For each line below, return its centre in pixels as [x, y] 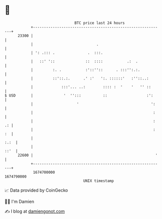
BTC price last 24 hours [100, 23]
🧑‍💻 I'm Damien [20, 201]
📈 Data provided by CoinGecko [36, 190]
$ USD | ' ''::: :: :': [79, 95]
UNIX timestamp [99, 181]
